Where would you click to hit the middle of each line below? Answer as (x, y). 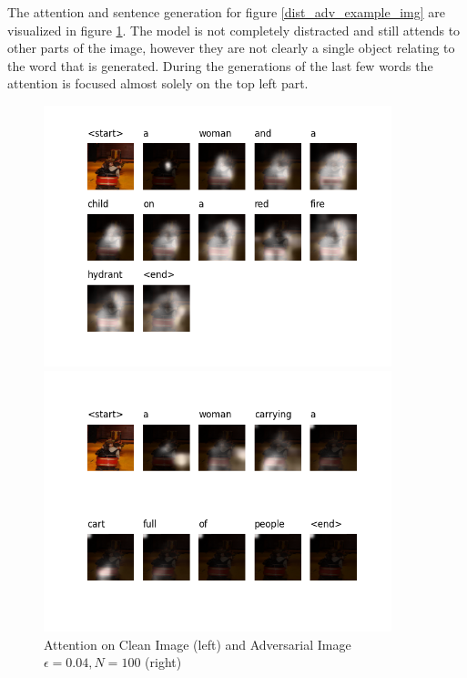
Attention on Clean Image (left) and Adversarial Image (198, 644)
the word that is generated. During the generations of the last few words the (220, 65)
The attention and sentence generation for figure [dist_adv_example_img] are (227, 12)
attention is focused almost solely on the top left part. (158, 83)
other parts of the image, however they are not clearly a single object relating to (231, 48)
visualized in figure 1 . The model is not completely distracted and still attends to (234, 30)
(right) (163, 662)
